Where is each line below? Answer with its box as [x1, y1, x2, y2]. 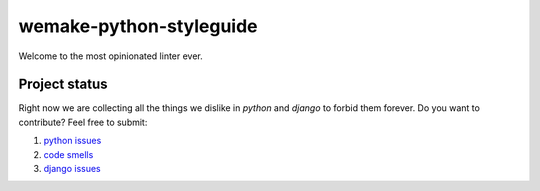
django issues [43, 163, 102, 175]
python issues [43, 135, 102, 147]
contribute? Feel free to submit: [18, 116, 148, 128]
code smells [43, 148, 94, 160]
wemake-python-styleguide [18, 15, 259, 37]
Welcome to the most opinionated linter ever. [18, 50, 204, 62]
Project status [18, 76, 109, 93]
